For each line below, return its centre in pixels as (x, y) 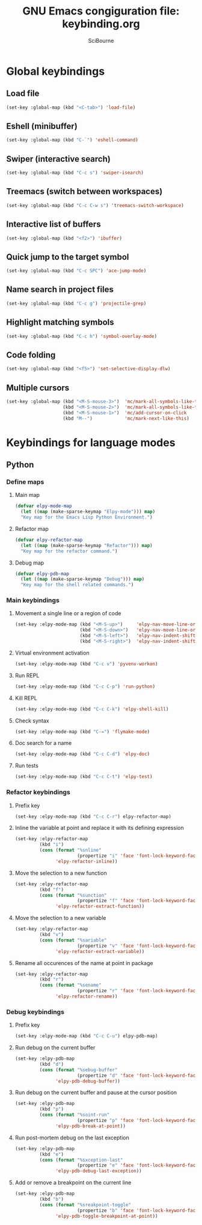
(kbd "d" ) (52, 1064)
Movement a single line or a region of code (68, 613)
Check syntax (32, 720)
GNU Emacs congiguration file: (101, 11)
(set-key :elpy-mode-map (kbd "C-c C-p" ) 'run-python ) (85, 686)
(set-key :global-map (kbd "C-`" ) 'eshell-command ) (72, 140)
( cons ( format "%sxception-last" (81, 1160)
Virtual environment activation (52, 653)
